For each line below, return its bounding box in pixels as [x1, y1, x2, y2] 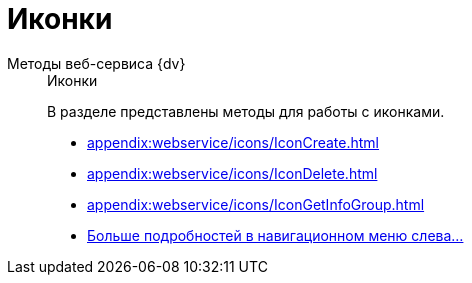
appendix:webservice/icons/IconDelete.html [87, 164, 378, 182]
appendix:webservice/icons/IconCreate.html [87, 133, 380, 151]
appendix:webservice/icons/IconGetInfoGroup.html [87, 195, 425, 213]
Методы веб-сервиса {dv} [7, 54, 186, 72]
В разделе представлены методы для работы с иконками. [47, 102, 445, 120]
